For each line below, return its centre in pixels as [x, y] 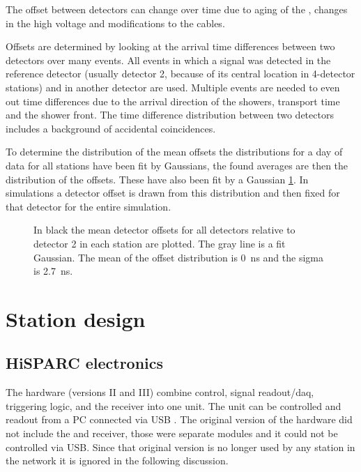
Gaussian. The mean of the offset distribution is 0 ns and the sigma [178, 257]
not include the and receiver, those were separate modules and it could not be [172, 433]
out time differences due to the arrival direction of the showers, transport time [173, 101]
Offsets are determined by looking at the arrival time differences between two [170, 46]
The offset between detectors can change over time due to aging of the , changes [177, 9]
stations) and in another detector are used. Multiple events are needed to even [173, 87]
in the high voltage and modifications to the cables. [115, 23]
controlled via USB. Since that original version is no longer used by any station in [180, 447]
